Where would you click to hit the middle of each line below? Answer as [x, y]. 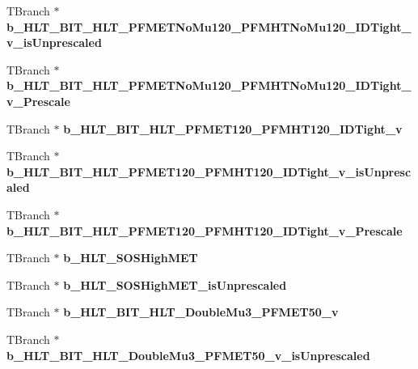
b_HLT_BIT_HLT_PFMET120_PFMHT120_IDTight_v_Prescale [205, 230]
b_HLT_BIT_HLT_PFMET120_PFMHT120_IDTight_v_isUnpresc [209, 171]
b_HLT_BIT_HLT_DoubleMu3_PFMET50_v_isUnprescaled [188, 355]
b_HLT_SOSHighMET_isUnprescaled [175, 284]
